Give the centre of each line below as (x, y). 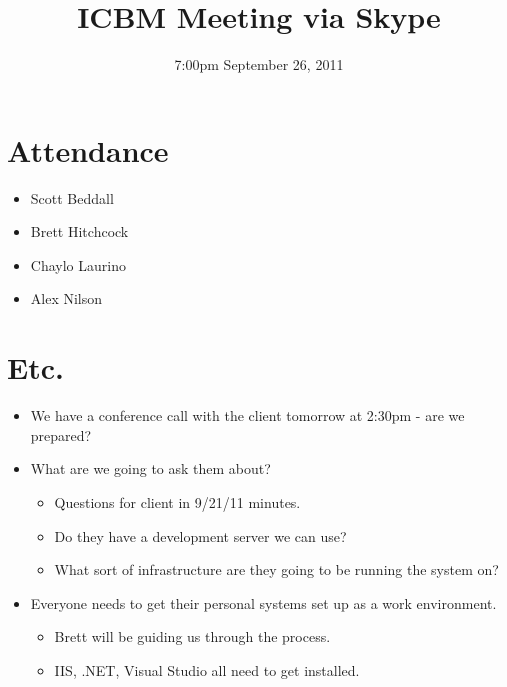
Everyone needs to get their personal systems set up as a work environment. (263, 602)
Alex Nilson (66, 298)
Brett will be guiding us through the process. (192, 636)
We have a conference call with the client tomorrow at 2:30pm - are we (247, 415)
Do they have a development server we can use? (200, 535)
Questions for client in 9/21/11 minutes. (177, 501)
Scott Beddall (72, 197)
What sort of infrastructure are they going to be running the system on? (276, 569)
